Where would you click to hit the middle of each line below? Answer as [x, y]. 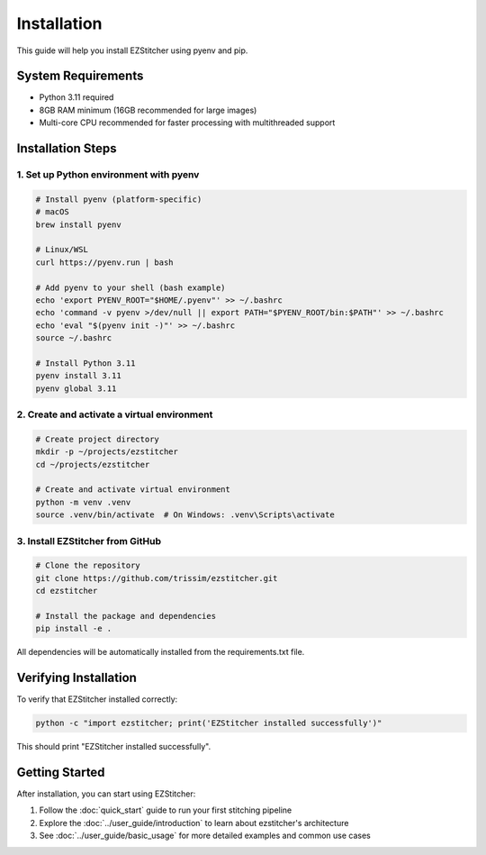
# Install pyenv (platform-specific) [119, 199]
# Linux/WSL [62, 250]
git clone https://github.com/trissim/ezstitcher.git [157, 578]
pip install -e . [74, 629]
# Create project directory [97, 439]
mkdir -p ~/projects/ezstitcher [107, 452]
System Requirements [80, 76]
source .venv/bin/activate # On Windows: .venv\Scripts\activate [185, 515]
